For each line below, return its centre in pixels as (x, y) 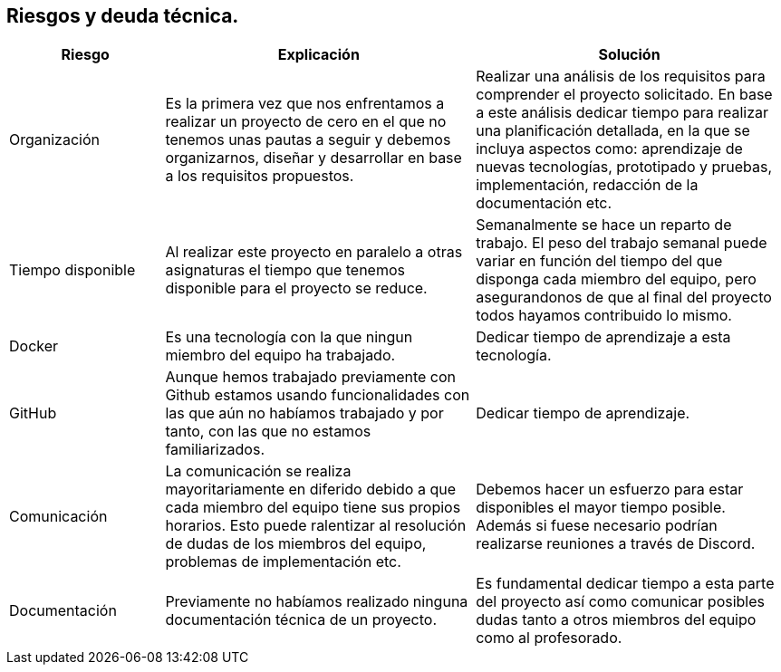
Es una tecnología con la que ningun (289, 337)
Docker (34, 346)
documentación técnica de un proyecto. (301, 620)
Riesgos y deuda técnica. (123, 16)
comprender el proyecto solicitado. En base (624, 95)
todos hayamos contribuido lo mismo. (604, 316)
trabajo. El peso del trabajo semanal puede (622, 243)
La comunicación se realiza (258, 471)
